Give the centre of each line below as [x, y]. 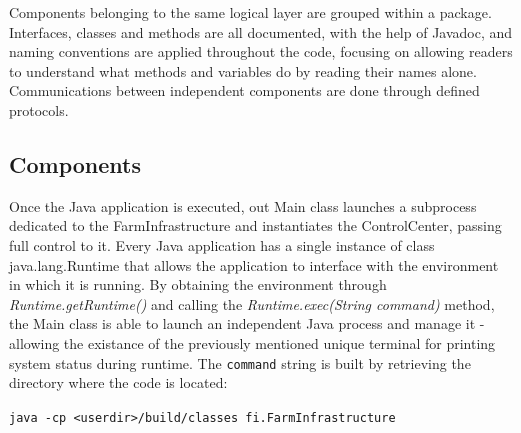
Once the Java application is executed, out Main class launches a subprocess [243, 205]
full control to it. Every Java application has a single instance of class [222, 244]
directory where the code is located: [118, 382]
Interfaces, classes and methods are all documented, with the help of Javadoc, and [261, 31]
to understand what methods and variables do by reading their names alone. [243, 70]
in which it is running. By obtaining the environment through [198, 284]
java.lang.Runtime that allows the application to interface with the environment [254, 264]
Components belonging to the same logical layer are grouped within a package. [250, 12]
